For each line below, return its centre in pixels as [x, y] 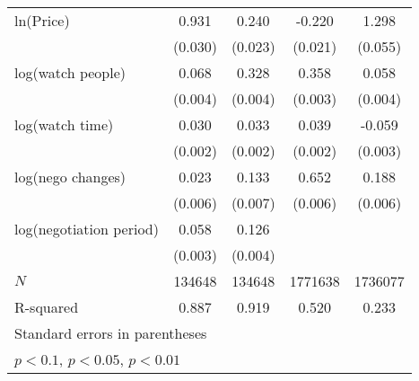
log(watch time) [64, 124]
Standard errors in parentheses [111, 333]
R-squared [47, 307]
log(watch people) [70, 72]
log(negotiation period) [87, 229]
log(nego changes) [70, 177]
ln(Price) [42, 20]
